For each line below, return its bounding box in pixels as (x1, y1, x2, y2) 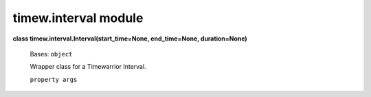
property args (30, 76, 78, 83)
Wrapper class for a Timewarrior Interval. (30, 63, 147, 71)
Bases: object (30, 50, 73, 58)
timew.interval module (12, 10, 144, 25)
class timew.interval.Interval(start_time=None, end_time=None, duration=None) (12, 34, 247, 43)
